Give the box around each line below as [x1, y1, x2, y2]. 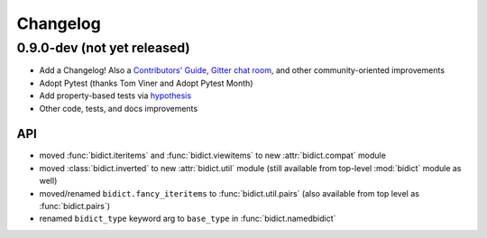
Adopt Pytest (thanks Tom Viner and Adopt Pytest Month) [39, 78, 253, 88]
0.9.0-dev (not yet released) [16, 40, 190, 56]
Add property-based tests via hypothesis [39, 90, 192, 101]
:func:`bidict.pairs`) [39, 201, 111, 212]
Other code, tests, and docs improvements [39, 103, 198, 114]
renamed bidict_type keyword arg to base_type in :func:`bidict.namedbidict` [39, 213, 336, 224]
